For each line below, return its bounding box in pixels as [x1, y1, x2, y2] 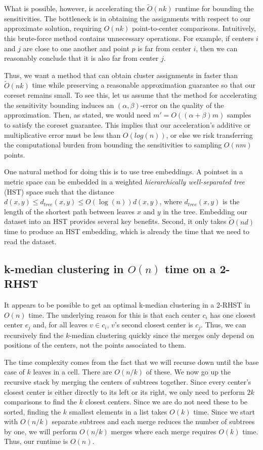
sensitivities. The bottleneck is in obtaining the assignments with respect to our [4, 13, 251, 23]
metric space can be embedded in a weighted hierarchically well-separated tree [4, 176, 245, 186]
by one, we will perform [4, 426, 77, 436]
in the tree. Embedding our [163, 206, 247, 216]
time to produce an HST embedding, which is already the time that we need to [4, 226, 250, 237]
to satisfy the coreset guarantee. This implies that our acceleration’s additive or [4, 119, 251, 130]
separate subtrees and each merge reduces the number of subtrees [52, 416, 255, 427]
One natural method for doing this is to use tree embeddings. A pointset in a [4, 166, 243, 177]
